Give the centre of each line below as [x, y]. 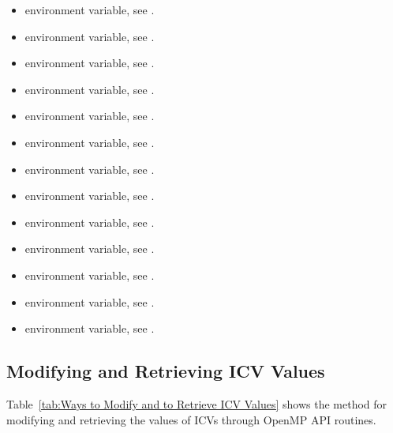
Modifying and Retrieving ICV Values [166, 371]
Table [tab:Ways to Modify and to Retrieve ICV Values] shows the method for [197, 403]
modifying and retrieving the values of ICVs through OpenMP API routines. [191, 419]
